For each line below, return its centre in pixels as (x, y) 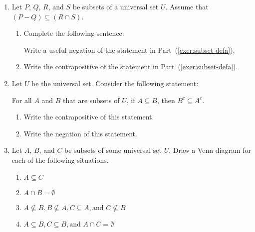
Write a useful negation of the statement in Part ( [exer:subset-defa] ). (129, 50)
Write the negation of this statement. (80, 133)
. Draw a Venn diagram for (210, 150)
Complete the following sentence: (74, 33)
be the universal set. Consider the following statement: (115, 83)
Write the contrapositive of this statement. (89, 117)
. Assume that (187, 6)
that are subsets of (91, 100)
